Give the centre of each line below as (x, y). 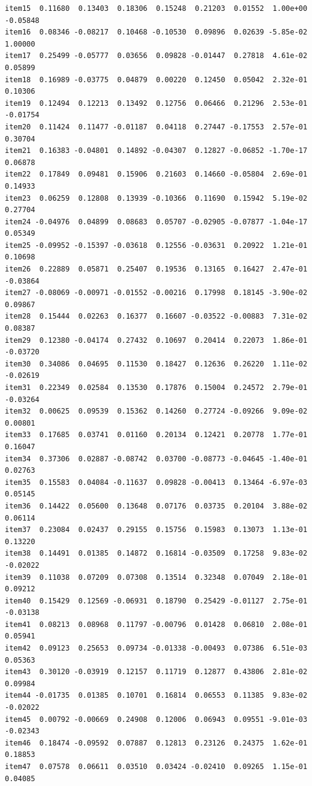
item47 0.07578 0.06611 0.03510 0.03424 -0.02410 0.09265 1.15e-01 (156, 767)
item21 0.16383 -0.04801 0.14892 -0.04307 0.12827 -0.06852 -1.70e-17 (156, 151)
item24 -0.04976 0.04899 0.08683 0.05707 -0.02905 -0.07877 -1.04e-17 (156, 222)
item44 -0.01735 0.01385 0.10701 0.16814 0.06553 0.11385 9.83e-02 (156, 696)
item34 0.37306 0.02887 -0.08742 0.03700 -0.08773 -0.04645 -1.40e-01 (156, 459)
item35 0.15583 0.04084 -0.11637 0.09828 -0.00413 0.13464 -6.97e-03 (156, 482)
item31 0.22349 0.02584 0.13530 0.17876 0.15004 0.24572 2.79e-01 (156, 388)
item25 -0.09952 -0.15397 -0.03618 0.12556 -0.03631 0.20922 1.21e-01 (156, 245)
